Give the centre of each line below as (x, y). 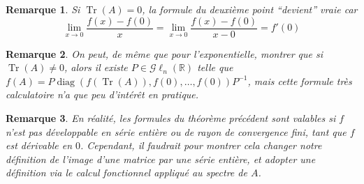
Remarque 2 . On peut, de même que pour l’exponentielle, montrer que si (165, 53)
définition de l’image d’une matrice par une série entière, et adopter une (161, 159)
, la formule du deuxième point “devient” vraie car (250, 9)
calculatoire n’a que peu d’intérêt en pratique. (102, 94)
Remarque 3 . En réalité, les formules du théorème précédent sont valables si (171, 118)
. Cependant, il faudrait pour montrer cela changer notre (201, 145)
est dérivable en (39, 145)
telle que (215, 67)
